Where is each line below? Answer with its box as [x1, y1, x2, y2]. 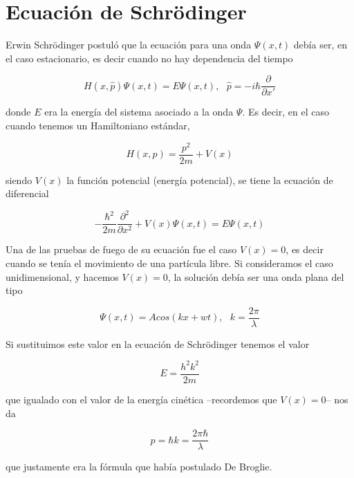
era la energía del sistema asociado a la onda [44, 104, 234, 119]
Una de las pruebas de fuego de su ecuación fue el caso [6, 242, 237, 257]
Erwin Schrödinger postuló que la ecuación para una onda [6, 37, 252, 52]
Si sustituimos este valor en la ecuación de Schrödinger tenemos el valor [6, 336, 310, 351]
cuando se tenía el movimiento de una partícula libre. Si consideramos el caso [6, 256, 333, 270]
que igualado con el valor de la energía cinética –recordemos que [6, 392, 277, 407]
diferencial [6, 186, 49, 201]
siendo [6, 172, 32, 187]
